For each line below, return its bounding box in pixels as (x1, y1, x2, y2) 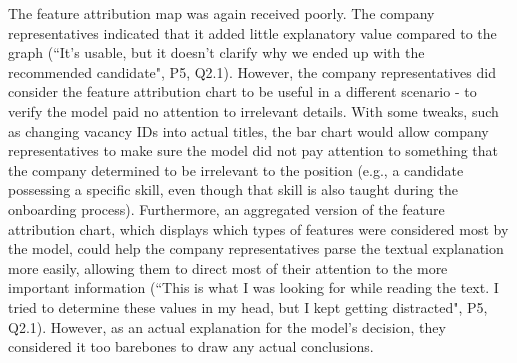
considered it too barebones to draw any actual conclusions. (8, 336, 374, 357)
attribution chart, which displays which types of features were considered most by (8, 218, 509, 239)
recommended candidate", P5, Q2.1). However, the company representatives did (8, 61, 496, 82)
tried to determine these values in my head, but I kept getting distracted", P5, (8, 296, 488, 317)
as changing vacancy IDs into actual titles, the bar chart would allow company (8, 120, 489, 141)
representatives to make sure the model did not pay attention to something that (8, 140, 499, 161)
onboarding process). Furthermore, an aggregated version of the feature (8, 198, 445, 219)
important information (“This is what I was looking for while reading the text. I (8, 277, 499, 298)
